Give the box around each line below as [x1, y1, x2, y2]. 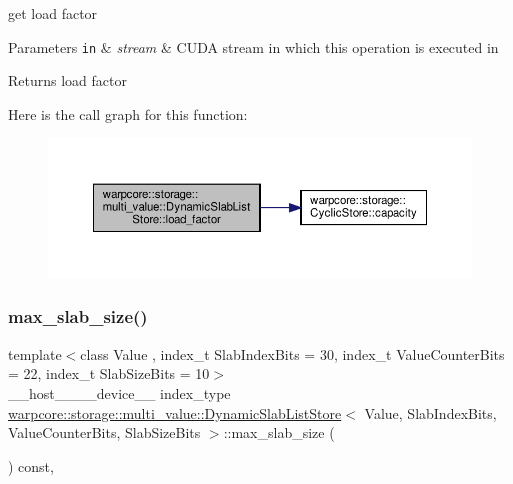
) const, [8, 455, 54, 476]
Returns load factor [8, 70, 127, 91]
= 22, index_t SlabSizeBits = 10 [8, 363, 210, 384]
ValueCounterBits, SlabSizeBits [8, 422, 201, 443]
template [8, 343, 62, 364]
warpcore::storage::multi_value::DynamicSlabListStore [8, 402, 342, 423]
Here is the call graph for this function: [8, 103, 248, 124]
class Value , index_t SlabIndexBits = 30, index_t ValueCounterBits [80, 343, 505, 364]
